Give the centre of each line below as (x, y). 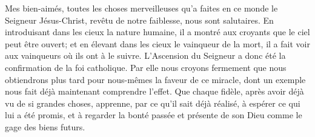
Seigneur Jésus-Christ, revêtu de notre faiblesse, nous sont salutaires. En (139, 20)
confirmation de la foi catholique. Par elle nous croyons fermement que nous (146, 67)
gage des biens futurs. (45, 126)
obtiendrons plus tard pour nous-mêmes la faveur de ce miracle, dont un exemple (155, 79)
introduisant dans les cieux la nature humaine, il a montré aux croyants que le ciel (157, 32)
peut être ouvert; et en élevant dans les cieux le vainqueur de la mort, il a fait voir (157, 43)
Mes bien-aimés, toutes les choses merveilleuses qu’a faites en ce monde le (141, 8)
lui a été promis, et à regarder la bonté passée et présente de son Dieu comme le (154, 115)
